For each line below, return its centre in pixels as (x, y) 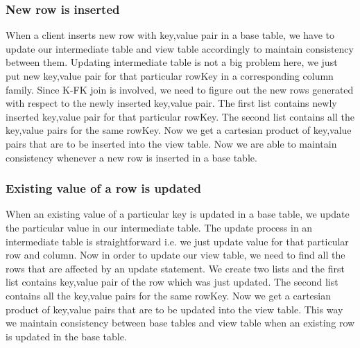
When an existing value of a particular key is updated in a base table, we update (178, 214)
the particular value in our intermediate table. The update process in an (159, 227)
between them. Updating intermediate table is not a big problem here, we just (172, 62)
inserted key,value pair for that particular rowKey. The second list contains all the (180, 116)
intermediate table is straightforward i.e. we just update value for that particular (177, 241)
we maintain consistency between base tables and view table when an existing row (180, 323)
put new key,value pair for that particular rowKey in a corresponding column (170, 76)
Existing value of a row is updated (103, 188)
